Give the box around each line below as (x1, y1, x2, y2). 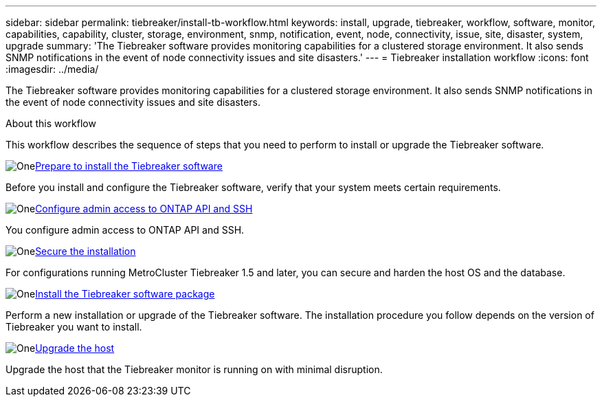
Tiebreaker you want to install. (5, 321, 142, 333)
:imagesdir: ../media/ (5, 63, 99, 75)
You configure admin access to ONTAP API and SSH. (5, 224, 245, 236)
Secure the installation (35, 245, 136, 257)
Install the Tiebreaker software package (35, 288, 215, 300)
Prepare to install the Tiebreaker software (35, 160, 223, 172)
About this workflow (5, 118, 96, 129)
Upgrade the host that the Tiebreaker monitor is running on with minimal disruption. (5, 364, 383, 375)
